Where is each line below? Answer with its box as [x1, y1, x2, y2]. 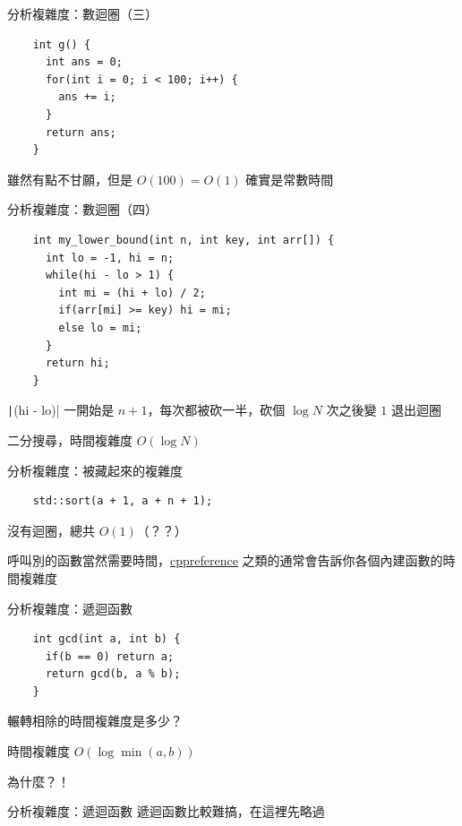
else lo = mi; [58, 321, 142, 334]
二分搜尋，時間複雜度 [7, 430, 133, 449]
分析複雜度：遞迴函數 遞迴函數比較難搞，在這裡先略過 [7, 802, 325, 821]
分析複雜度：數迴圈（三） [7, 4, 158, 22]
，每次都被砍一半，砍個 [147, 400, 286, 419]
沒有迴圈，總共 [7, 521, 95, 539]
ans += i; [58, 90, 116, 104]
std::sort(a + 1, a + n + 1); [32, 495, 213, 508]
